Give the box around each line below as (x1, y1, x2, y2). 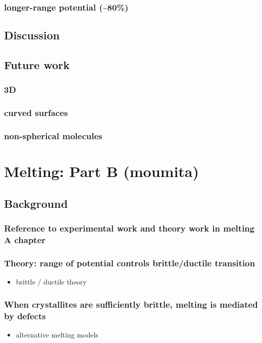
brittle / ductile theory (16, 276, 87, 287)
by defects (4, 309, 46, 322)
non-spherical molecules (4, 130, 102, 142)
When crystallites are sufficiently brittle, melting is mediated (4, 298, 258, 310)
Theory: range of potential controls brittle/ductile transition (4, 256, 255, 269)
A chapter (4, 233, 46, 246)
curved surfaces (4, 106, 68, 119)
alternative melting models (16, 329, 98, 339)
